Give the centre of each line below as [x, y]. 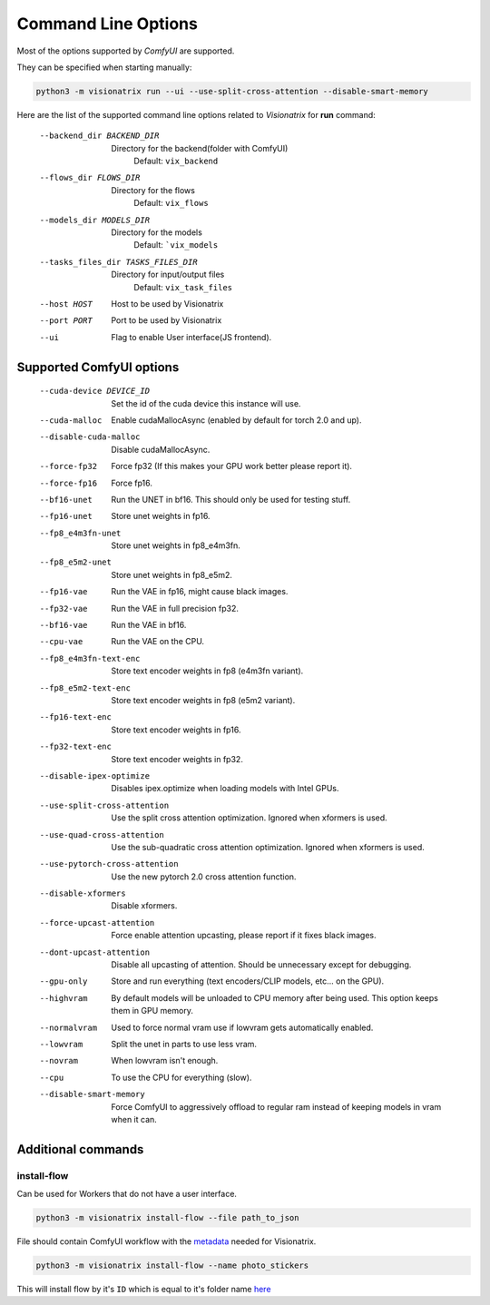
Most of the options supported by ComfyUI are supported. [126, 51]
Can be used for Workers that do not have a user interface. [127, 1194]
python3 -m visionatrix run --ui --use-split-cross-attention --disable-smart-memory [232, 91]
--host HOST [66, 304]
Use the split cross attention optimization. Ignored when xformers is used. [249, 818]
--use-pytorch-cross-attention [109, 864]
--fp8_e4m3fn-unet [80, 533]
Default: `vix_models [176, 245]
